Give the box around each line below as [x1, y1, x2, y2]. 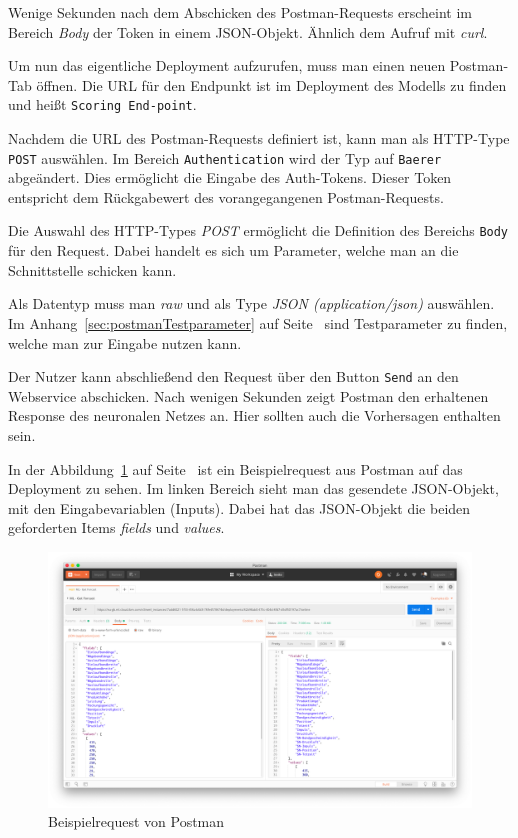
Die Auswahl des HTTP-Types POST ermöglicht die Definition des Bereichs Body [8, 220, 509, 241]
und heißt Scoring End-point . [8, 94, 197, 115]
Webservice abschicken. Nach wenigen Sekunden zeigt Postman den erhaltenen [8, 385, 489, 406]
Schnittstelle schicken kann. [8, 259, 177, 280]
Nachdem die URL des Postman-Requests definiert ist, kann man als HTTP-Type [8, 128, 510, 149]
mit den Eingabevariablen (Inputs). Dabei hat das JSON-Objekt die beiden [8, 497, 471, 518]
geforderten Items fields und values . [8, 517, 225, 538]
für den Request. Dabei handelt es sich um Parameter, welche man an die [8, 240, 459, 261]
